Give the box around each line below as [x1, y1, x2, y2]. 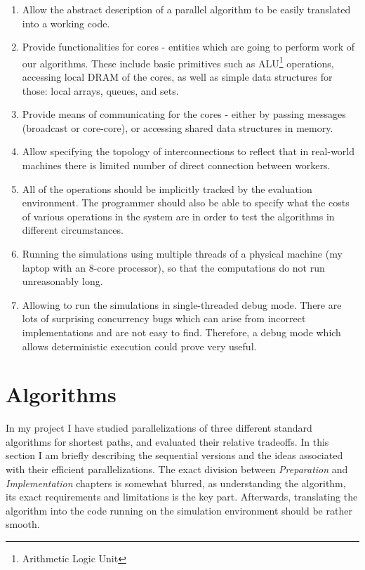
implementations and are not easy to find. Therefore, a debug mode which [22, 324, 341, 339]
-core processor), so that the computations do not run [93, 260, 325, 274]
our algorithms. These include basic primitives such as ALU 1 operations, [22, 53, 334, 70]
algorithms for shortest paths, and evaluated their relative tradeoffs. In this [6, 434, 329, 449]
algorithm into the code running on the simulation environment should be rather [6, 503, 352, 517]
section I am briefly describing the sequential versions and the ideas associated [6, 448, 343, 463]
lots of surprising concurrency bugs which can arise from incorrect [22, 311, 306, 326]
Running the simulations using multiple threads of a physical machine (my [22, 246, 343, 260]
